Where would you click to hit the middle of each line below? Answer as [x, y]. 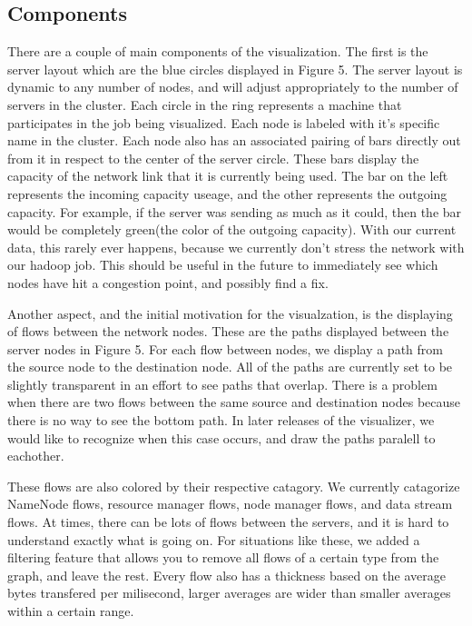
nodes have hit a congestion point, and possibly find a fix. [168, 282]
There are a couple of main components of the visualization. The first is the [218, 51]
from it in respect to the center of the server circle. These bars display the [213, 158]
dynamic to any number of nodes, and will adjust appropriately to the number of [233, 87]
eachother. [36, 456]
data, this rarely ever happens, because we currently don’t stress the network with [236, 247]
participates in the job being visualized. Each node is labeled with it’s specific [224, 122]
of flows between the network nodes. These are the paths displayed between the [228, 331]
